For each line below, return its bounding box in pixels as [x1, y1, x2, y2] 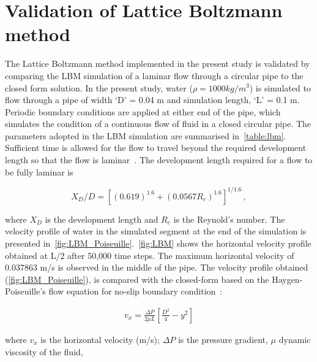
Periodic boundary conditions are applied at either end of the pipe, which [5, 105, 281, 118]
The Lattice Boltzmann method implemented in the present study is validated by [5, 57, 310, 70]
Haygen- [272, 272, 303, 285]
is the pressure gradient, [177, 333, 268, 345]
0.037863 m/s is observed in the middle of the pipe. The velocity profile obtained [5, 261, 308, 274]
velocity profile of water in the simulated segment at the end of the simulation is [5, 225, 307, 237]
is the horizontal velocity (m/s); [40, 333, 160, 345]
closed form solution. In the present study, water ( [5, 81, 193, 94]
